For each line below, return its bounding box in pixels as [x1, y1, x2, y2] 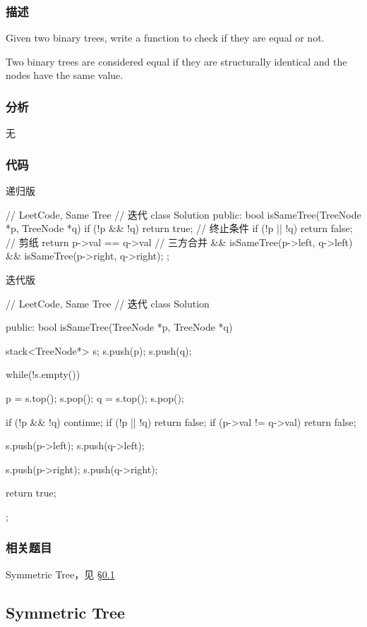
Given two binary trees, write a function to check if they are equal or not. [6, 30, 325, 45]
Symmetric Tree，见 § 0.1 [6, 566, 115, 581]
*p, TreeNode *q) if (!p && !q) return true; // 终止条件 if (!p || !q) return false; [6, 221, 353, 236]
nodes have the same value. [6, 68, 124, 83]
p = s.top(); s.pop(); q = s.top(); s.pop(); [6, 390, 184, 405]
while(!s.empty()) [6, 367, 80, 382]
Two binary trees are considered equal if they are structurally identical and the [6, 54, 347, 68]
